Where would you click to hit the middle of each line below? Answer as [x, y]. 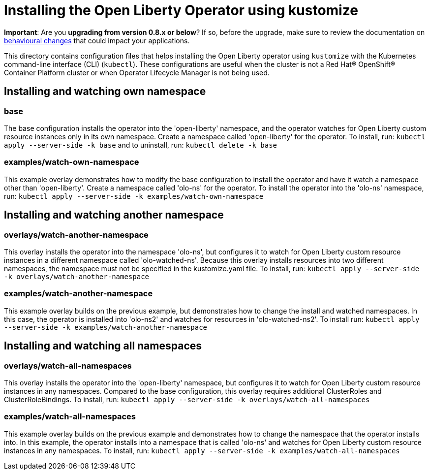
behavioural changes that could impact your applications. [97, 40]
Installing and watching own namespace [105, 92]
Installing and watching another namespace [114, 215]
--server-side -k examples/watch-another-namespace [106, 327]
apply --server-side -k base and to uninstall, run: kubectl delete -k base [141, 145]
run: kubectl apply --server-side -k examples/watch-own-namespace [134, 196]
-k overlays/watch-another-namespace [77, 276]
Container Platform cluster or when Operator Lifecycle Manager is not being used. [137, 72]
